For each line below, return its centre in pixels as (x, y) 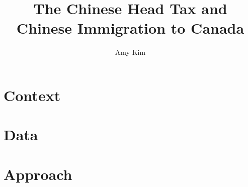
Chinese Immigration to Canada (130, 28)
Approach (38, 174)
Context (32, 95)
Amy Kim (130, 52)
